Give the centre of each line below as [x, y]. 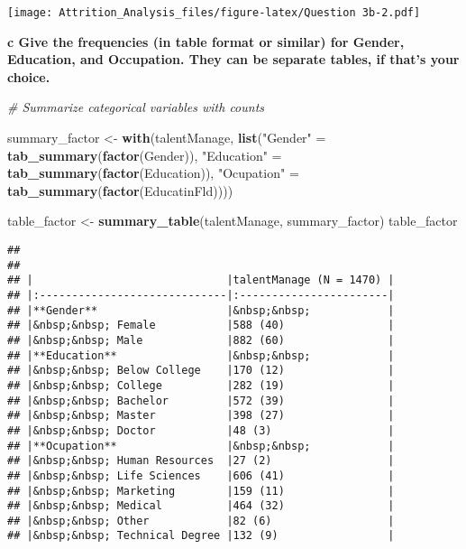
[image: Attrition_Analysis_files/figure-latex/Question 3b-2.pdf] [214, 13]
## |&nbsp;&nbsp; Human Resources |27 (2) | [201, 461]
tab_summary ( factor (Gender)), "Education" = [145, 155]
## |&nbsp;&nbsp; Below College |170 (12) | [201, 371]
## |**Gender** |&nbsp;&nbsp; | [201, 310]
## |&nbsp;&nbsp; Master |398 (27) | [201, 416]
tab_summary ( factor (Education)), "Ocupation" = [153, 173]
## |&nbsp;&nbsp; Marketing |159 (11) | [201, 491]
